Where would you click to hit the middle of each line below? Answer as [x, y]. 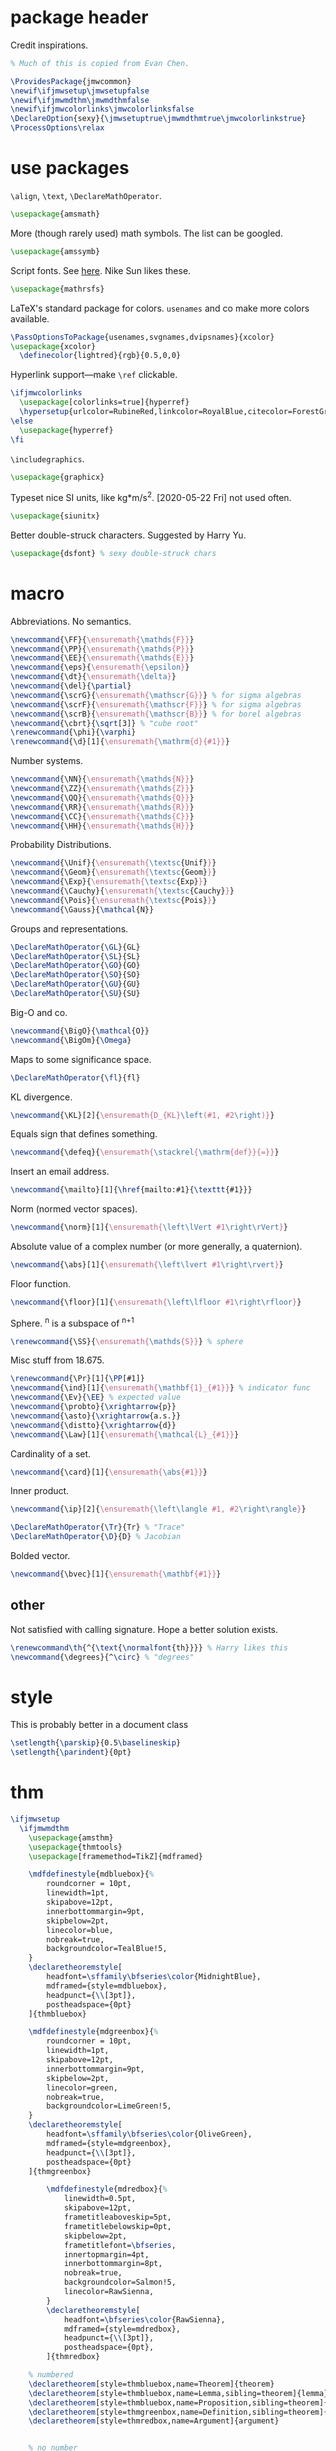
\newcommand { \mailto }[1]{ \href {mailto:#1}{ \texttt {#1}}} [131, 1190]
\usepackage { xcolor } [53, 346]
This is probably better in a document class [99, 1725]
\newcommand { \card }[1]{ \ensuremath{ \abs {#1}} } [109, 1472]
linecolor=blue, [80, 1930]
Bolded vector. [40, 1555]
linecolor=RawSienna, [109, 2292]
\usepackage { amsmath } [55, 214]
